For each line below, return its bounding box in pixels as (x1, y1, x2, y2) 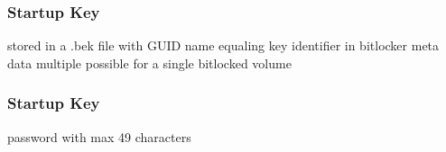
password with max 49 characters (7, 127, 191, 146)
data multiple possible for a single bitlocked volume (7, 53, 292, 72)
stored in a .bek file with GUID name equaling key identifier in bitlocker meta (7, 36, 440, 55)
